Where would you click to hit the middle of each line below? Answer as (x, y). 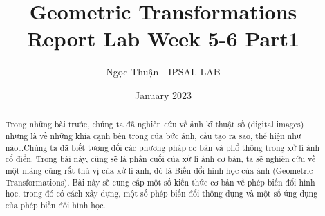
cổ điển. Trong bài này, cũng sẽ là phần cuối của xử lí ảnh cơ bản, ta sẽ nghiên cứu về (160, 159)
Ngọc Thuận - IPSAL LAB (163, 72)
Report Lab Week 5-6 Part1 (163, 38)
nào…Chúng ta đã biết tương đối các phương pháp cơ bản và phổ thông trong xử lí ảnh (162, 147)
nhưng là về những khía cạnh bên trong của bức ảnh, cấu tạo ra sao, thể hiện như (153, 135)
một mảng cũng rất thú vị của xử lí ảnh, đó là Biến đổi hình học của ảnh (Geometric (159, 170)
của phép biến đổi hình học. (55, 205)
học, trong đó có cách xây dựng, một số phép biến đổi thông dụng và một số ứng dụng (161, 193)
